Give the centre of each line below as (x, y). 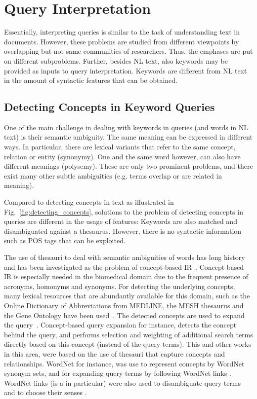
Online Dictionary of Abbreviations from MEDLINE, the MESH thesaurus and (124, 305)
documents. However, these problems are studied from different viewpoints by (122, 41)
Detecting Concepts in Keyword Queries (109, 107)
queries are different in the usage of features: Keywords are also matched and (121, 221)
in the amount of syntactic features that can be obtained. (91, 80)
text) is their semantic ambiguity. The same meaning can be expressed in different (128, 137)
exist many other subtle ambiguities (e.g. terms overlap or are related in (113, 175)
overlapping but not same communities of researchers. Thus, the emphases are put (128, 51)
